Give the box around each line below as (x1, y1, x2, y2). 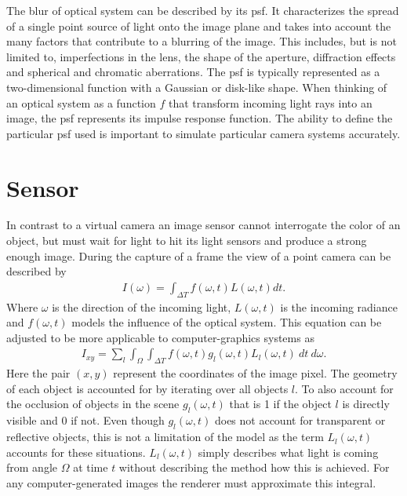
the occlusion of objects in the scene (6, 396, 180, 412)
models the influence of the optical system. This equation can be (71, 314, 382, 330)
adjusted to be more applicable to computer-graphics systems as (6, 329, 314, 345)
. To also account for (295, 380, 394, 396)
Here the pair (6, 365, 71, 381)
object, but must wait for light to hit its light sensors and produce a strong (6, 232, 367, 249)
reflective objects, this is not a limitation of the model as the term (6, 429, 324, 445)
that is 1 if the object (229, 396, 332, 412)
